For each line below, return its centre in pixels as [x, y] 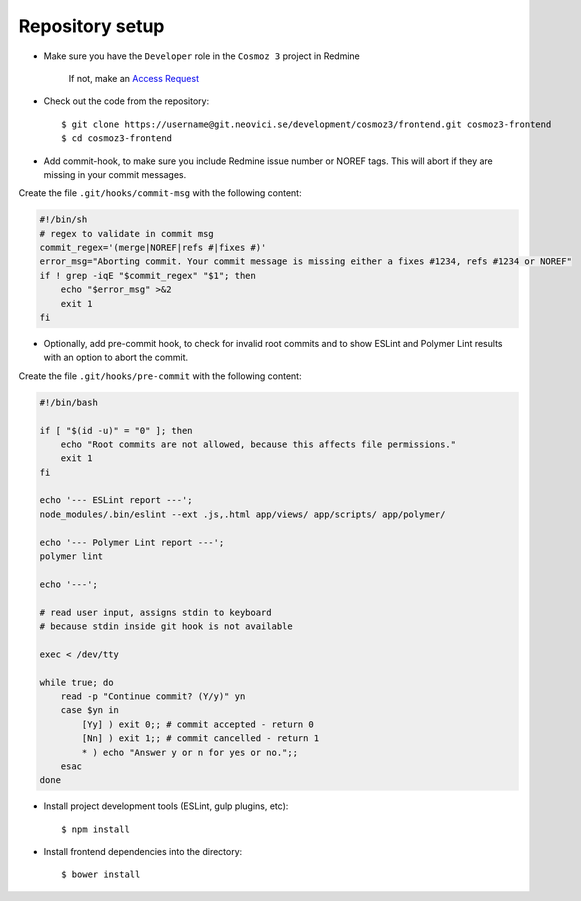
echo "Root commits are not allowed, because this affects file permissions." [258, 444]
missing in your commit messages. [115, 174]
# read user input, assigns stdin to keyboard [155, 612]
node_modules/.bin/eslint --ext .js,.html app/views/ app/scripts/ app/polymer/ [242, 514]
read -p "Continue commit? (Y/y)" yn [153, 696]
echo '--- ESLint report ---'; [116, 500]
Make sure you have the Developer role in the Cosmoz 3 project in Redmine [201, 56]
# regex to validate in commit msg [126, 233]
